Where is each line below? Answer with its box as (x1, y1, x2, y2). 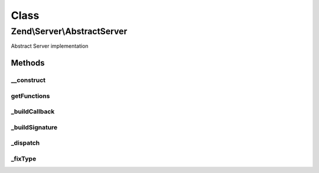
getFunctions (11, 92, 50, 100)
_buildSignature (11, 123, 58, 131)
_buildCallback (11, 107, 55, 116)
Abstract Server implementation (11, 43, 89, 50)
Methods (11, 58, 45, 68)
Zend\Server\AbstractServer (11, 26, 128, 37)
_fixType (11, 154, 37, 162)
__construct (11, 76, 46, 84)
